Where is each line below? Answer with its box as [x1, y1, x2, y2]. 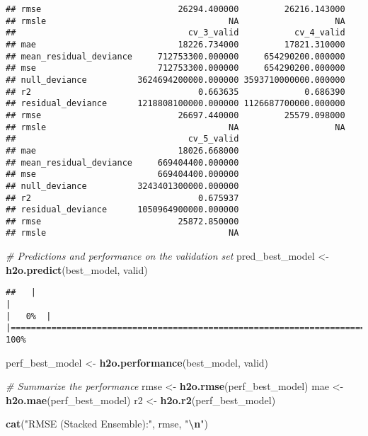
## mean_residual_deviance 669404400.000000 [6, 157, 239, 168]
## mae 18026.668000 [6, 145, 239, 156]
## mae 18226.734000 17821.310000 [6, 39, 345, 50]
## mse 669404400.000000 [6, 169, 239, 180]
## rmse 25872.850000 [6, 216, 239, 226]
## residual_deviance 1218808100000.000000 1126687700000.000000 [6, 98, 345, 109]
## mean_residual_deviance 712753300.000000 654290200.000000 [6, 51, 345, 62]
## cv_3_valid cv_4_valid [6, 28, 345, 38]
